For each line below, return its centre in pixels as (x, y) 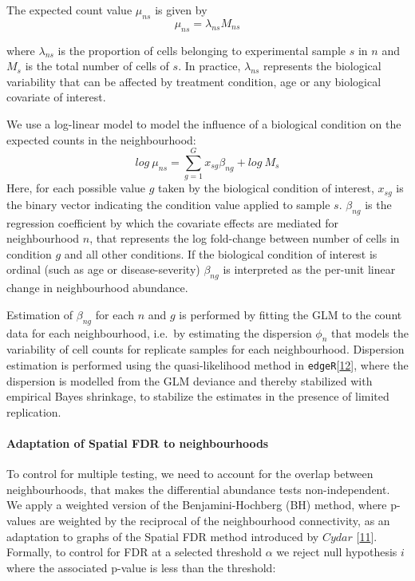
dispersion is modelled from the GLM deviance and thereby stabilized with (190, 380)
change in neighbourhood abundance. (97, 288)
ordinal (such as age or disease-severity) (103, 269)
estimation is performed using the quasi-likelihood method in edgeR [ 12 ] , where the (207, 364)
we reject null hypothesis (337, 552)
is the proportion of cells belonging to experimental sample (202, 50)
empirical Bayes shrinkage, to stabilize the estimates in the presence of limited (198, 396)
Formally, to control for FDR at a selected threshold (134, 552)
